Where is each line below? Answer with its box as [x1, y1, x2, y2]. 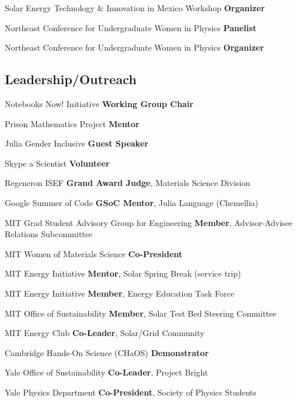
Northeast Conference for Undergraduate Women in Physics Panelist [5, 21, 256, 34]
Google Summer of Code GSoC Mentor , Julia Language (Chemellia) [5, 196, 259, 208]
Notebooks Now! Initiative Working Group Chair [5, 97, 193, 109]
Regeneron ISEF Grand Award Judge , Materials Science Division [5, 177, 251, 189]
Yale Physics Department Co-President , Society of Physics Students [5, 386, 256, 398]
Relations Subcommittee [5, 228, 93, 240]
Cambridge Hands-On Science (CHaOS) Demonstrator [5, 346, 209, 358]
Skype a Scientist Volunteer [5, 157, 110, 169]
